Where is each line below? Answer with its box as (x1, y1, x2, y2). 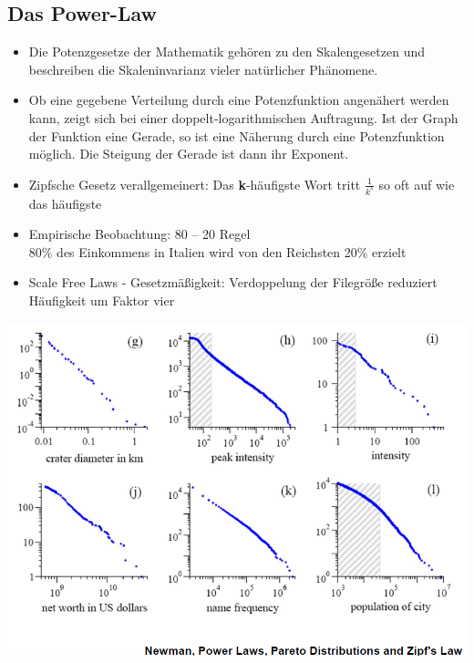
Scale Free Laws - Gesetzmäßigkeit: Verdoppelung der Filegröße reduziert (28, 273, 438, 292)
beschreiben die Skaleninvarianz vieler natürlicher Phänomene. (28, 59, 378, 78)
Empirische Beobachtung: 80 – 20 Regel (28, 224, 251, 243)
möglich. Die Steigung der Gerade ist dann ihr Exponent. (28, 144, 349, 163)
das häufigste (28, 193, 102, 212)
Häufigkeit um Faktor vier (28, 291, 175, 310)
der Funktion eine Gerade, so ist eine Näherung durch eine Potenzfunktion (28, 126, 445, 145)
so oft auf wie (378, 174, 455, 193)
